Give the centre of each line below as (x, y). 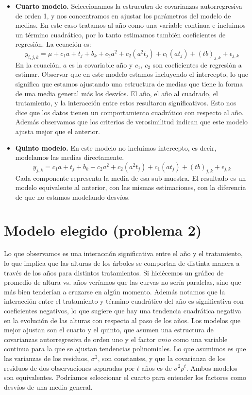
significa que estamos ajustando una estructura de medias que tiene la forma (129, 83)
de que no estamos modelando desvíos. (73, 197)
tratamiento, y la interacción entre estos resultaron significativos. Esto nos (126, 103)
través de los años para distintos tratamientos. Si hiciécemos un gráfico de (114, 272)
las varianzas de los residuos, (47, 358)
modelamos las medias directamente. (70, 157)
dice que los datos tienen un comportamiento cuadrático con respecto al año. (129, 112)
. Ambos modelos (212, 368)
